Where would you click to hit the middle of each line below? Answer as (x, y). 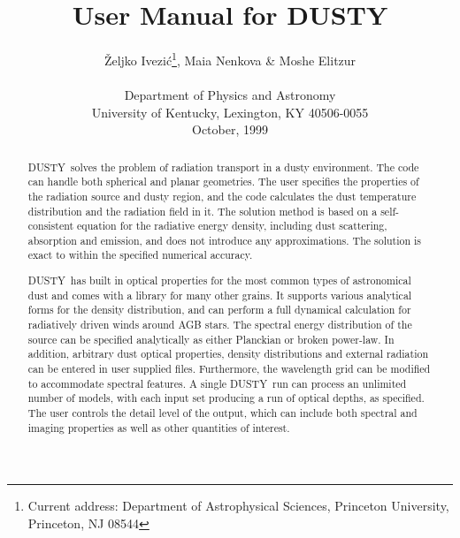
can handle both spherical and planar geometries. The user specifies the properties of (223, 182)
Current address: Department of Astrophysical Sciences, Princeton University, (238, 506)
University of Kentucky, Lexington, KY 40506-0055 (230, 112)
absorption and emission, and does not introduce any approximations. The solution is (224, 240)
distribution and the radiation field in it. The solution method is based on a (203, 211)
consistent (51, 226)
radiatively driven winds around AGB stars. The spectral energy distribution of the (220, 324)
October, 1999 (230, 129)
